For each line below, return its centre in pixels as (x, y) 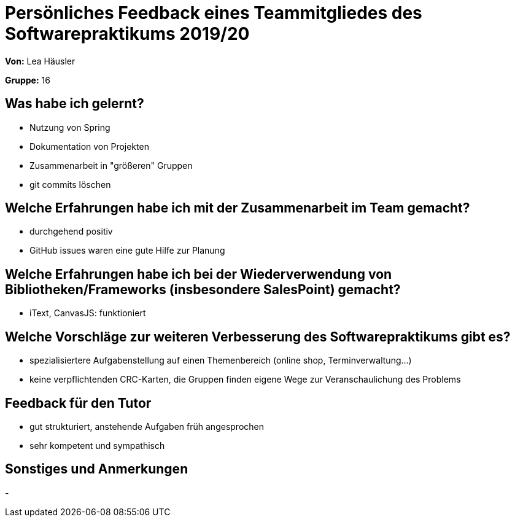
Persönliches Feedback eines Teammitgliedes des (214, 13)
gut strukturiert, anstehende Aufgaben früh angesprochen (147, 426)
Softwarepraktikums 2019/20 (127, 34)
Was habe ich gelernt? (75, 104)
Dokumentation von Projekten (89, 146)
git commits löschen (70, 184)
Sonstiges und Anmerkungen (97, 469)
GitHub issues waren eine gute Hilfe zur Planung (127, 251)
